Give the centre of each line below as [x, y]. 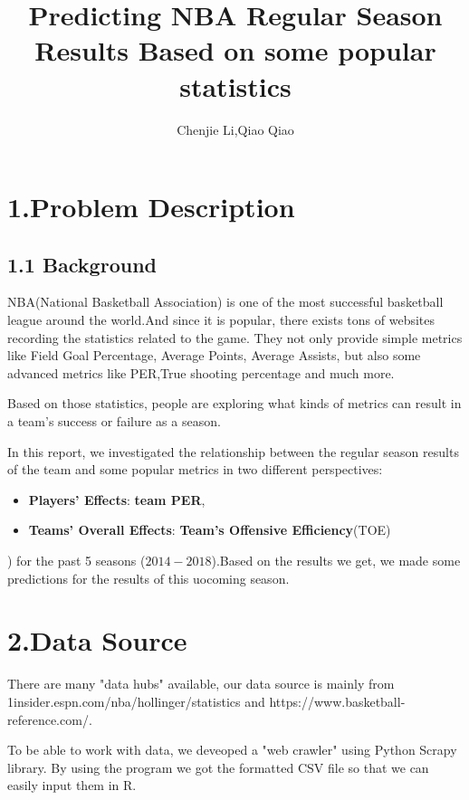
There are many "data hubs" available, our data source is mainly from [201, 684]
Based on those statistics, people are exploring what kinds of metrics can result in [234, 403]
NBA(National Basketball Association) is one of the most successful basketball [225, 302]
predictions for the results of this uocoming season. [148, 578]
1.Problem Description [151, 207]
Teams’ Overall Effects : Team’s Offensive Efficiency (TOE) [210, 530]
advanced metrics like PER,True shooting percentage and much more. [201, 372]
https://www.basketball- [337, 701]
